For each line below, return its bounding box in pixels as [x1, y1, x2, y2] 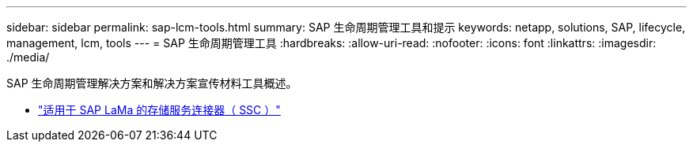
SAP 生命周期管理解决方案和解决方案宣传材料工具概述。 [6, 76, 297, 90]
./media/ [6, 50, 50, 64]
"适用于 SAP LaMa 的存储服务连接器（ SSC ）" [38, 103, 281, 117]
